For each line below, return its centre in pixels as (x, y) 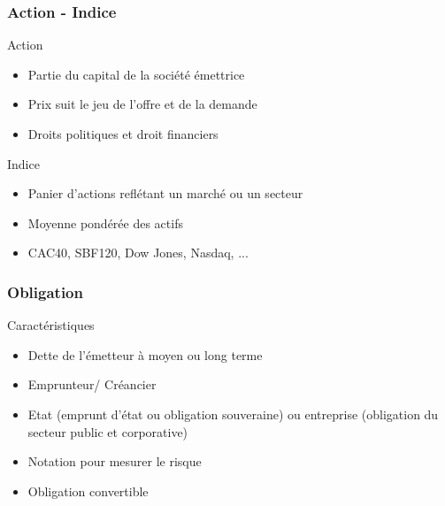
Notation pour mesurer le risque (115, 461)
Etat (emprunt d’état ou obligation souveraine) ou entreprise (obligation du (233, 414)
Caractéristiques (51, 325)
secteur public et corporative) (108, 431)
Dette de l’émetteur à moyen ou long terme (145, 354)
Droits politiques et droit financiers (123, 134)
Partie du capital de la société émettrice (136, 74)
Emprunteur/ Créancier (92, 384)
